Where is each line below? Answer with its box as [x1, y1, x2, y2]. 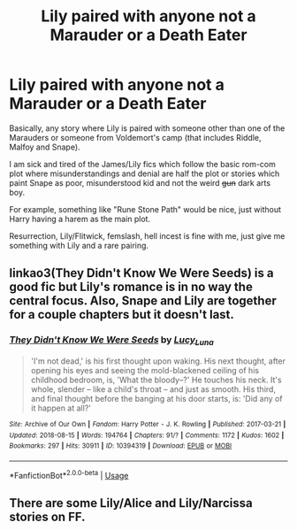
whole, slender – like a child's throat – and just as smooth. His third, [30, 383, 277, 395]
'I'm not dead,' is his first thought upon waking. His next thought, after [30, 356, 286, 366]
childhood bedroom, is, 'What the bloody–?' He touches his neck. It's [30, 374, 282, 385]
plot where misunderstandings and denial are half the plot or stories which [9, 168, 280, 179]
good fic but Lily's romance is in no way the [9, 280, 254, 295]
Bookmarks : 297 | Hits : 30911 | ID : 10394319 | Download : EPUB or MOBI [9, 442, 232, 450]
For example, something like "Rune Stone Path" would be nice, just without [9, 204, 281, 214]
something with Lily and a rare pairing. [9, 240, 148, 250]
